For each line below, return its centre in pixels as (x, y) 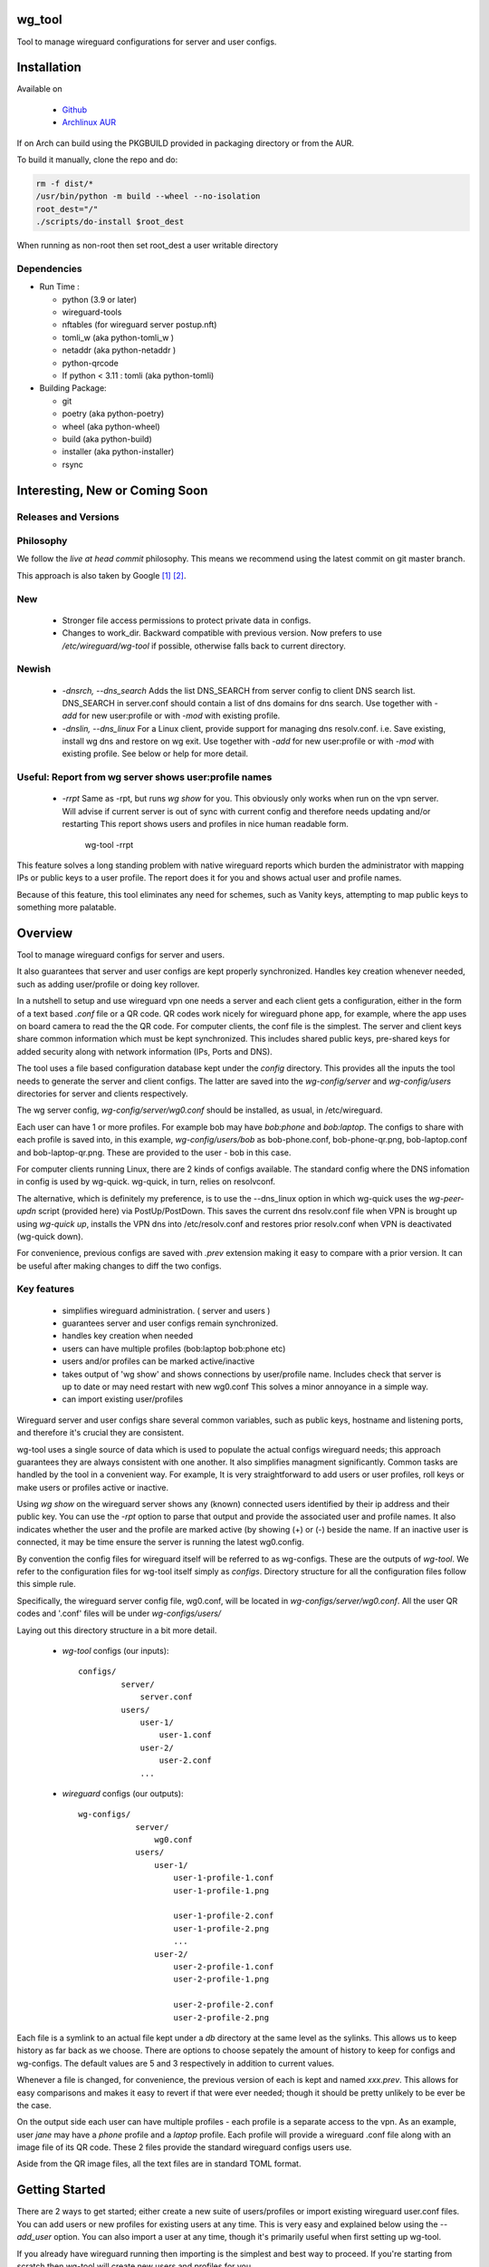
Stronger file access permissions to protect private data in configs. (187, 620)
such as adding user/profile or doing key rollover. (108, 984)
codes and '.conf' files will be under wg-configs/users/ (119, 1613)
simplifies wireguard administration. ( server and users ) (166, 1310)
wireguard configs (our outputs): (123, 1793)
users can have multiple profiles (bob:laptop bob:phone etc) (174, 1348)
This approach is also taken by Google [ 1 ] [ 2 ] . (101, 575)
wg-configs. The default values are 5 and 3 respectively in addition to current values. (176, 2063)
